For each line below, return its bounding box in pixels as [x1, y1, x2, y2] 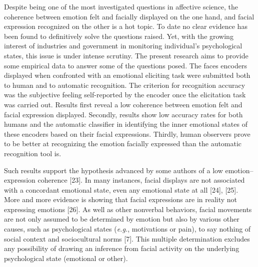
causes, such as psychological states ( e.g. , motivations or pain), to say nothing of [4, 224, 251, 234]
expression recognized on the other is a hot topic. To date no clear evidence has [4, 21, 247, 31]
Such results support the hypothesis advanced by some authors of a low [4, 165, 223, 175]
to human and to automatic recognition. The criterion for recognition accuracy [4, 79, 245, 90]
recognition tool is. [4, 148, 61, 158]
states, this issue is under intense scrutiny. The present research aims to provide [4, 50, 248, 60]
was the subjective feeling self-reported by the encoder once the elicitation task [4, 89, 246, 100]
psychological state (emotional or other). [4, 253, 128, 263]
